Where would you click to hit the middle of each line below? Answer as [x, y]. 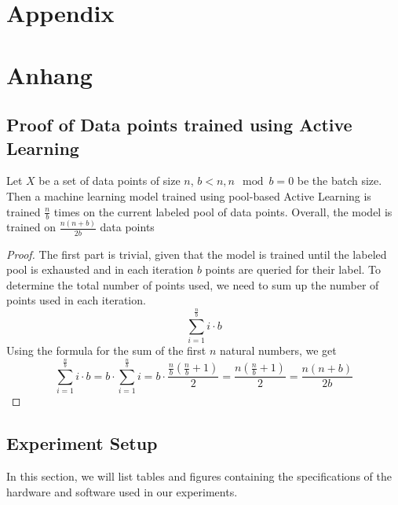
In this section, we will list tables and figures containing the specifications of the [199, 476]
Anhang [49, 74]
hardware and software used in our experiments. [122, 491]
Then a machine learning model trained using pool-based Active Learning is [189, 195]
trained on [31, 227]
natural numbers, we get [278, 350]
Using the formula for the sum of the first [106, 350]
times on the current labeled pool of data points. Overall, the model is [223, 211]
